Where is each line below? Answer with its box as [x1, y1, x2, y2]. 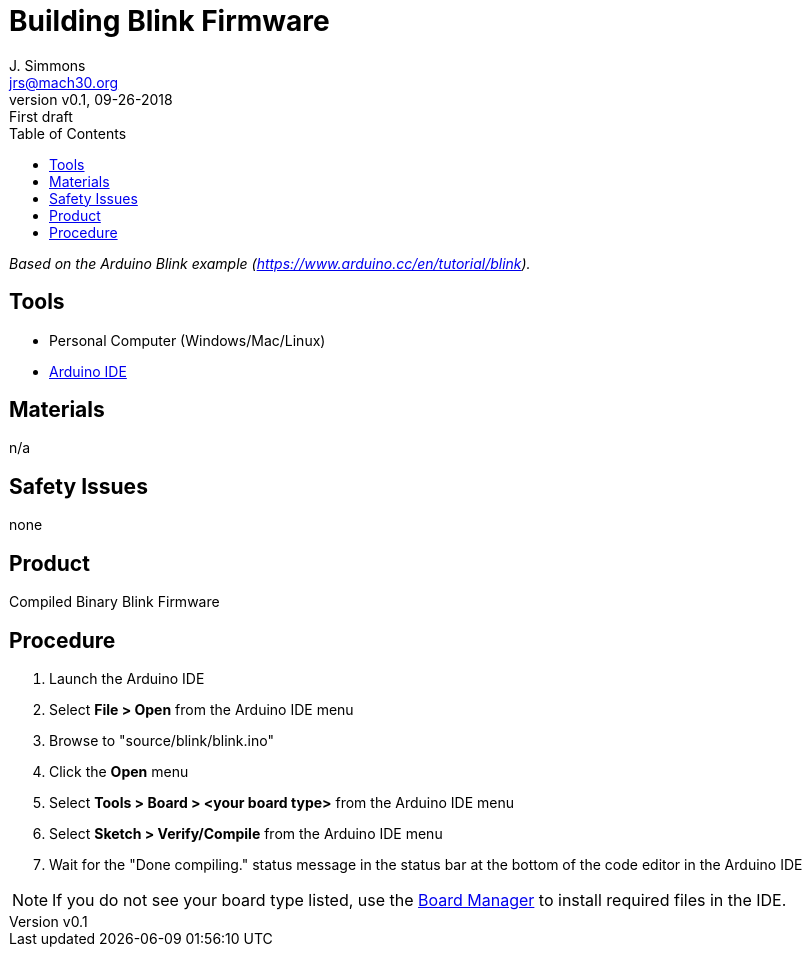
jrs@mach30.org [9, 73, 119, 91]
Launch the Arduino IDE [49, 669, 205, 687]
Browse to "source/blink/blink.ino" [49, 731, 274, 749]
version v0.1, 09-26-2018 [9, 90, 173, 108]
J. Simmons [9, 56, 86, 74]
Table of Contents [9, 124, 127, 142]
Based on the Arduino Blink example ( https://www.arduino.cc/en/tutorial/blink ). [9, 254, 531, 272]
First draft [9, 107, 73, 125]
